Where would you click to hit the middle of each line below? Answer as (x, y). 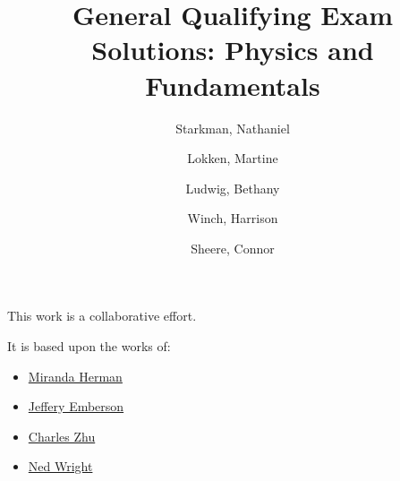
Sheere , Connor (233, 248)
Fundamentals (233, 85)
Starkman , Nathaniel (233, 128)
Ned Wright (60, 466)
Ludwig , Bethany (233, 188)
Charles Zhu (62, 436)
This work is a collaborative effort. (102, 316)
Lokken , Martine (233, 158)
